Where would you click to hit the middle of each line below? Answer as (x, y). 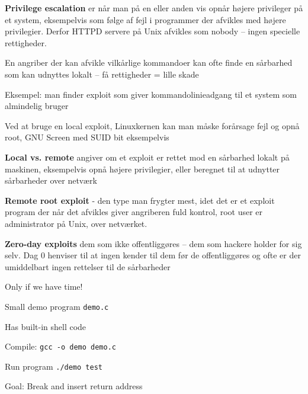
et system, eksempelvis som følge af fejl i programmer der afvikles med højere (145, 19)
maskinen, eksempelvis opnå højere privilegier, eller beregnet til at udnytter (142, 169)
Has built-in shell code (46, 326)
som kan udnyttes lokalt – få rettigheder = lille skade (102, 74)
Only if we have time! (44, 286)
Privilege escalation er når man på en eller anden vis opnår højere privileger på (154, 8)
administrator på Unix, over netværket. (76, 223)
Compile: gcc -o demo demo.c (60, 346)
